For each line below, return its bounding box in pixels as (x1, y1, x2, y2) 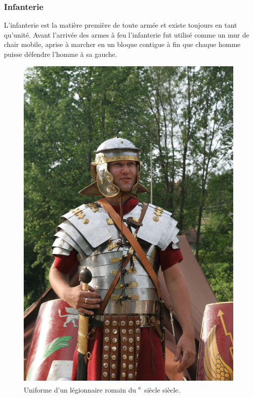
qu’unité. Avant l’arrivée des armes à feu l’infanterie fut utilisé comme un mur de (4, 29, 250, 40)
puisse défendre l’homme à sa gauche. (4, 49, 117, 59)
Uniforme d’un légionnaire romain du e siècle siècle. (24, 383, 180, 395)
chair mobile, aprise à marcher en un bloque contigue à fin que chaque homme (4, 39, 241, 49)
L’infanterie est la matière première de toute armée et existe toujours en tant (4, 20, 237, 30)
